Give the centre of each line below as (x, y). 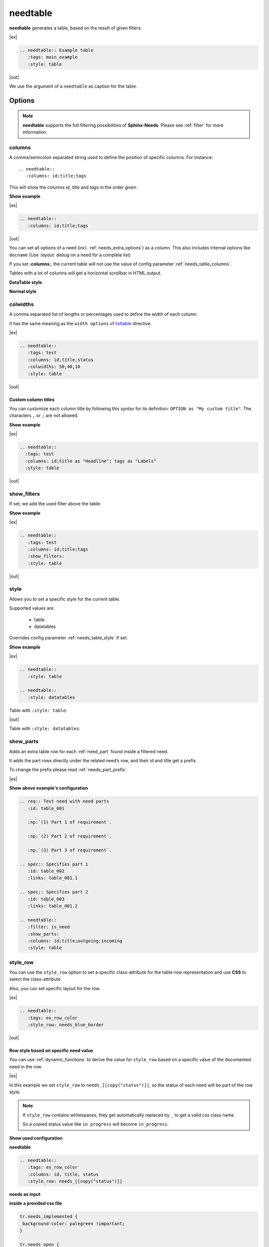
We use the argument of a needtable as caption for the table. (73, 86)
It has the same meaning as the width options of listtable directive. (80, 323)
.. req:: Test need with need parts (65, 801)
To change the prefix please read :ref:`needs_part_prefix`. (68, 770)
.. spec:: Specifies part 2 (54, 892)
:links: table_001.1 (53, 878)
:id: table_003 (46, 899)
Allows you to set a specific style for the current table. (65, 599)
